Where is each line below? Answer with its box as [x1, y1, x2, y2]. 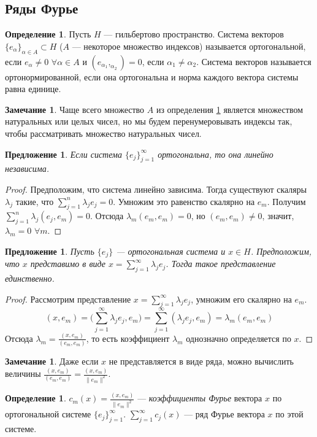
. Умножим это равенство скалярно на [113, 195, 255, 207]
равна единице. [5, 82, 61, 95]
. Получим [267, 195, 306, 207]
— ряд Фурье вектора [184, 408, 265, 420]
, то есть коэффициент [86, 331, 170, 344]
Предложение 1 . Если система [5, 147, 123, 160]
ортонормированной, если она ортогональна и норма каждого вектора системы [5, 70, 299, 83]
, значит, [262, 209, 294, 222]
